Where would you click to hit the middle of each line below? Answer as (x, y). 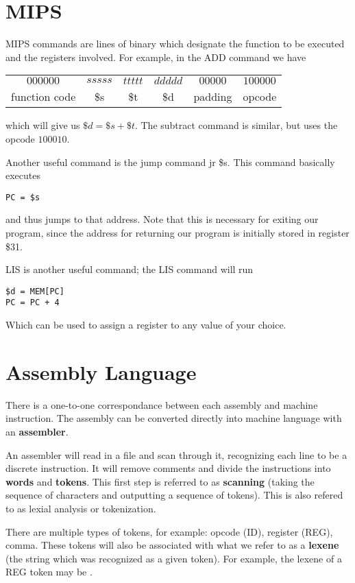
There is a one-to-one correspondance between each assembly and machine (162, 404)
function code (44, 97)
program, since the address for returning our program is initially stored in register (177, 232)
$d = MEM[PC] (35, 291)
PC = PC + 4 (33, 303)
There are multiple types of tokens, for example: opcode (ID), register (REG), (169, 531)
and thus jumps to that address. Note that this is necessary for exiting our (162, 219)
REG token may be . (49, 572)
